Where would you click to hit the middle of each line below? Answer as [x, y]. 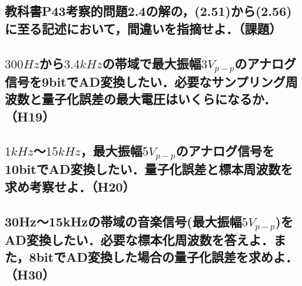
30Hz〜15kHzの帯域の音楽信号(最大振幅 [123, 221]
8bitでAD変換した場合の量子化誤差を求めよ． [163, 257]
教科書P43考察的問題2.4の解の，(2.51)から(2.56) [148, 11]
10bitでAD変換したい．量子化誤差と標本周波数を [149, 169]
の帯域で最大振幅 [152, 63]
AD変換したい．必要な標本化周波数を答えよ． [139, 239]
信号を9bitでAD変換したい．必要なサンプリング [145, 81]
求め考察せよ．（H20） [70, 186]
